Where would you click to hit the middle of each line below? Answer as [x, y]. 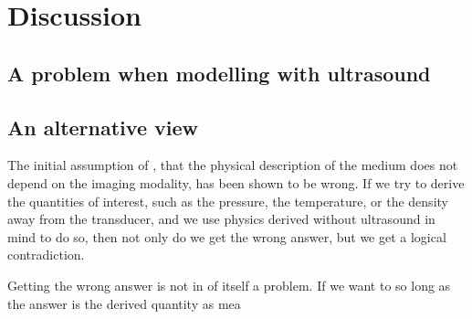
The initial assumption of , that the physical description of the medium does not [233, 165]
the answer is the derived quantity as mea [124, 303]
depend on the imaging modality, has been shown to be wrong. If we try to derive [236, 182]
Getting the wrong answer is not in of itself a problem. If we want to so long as [229, 285]
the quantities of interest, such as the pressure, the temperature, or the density [228, 201]
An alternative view [103, 127]
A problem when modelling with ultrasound [219, 73]
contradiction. [46, 255]
